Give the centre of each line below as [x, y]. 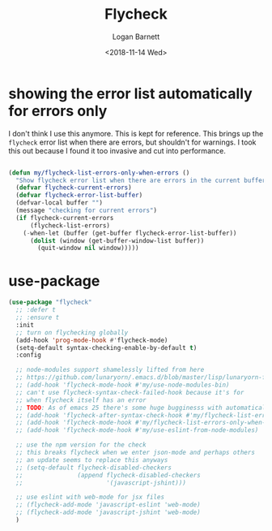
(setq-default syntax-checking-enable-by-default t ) [106, 348]
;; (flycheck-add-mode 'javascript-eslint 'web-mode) [108, 505]
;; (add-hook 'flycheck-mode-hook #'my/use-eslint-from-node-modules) [137, 430]
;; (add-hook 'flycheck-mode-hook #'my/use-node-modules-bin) [123, 385]
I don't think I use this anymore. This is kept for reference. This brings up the [136, 133]
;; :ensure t [38, 317]
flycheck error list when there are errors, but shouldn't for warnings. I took [132, 142]
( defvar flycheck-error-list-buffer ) [79, 196]
